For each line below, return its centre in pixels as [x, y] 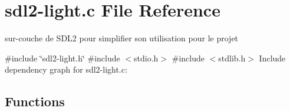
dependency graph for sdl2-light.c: [66, 69]
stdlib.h [232, 58]
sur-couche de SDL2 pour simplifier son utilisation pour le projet [122, 38]
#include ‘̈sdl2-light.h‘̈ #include [62, 58]
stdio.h [146, 58]
